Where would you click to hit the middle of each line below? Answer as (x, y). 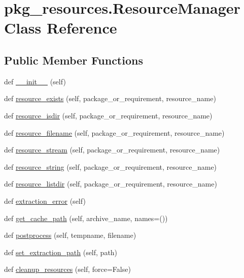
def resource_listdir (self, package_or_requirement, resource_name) (111, 184)
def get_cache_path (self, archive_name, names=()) (86, 218)
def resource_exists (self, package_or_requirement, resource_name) (110, 98)
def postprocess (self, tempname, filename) (70, 235)
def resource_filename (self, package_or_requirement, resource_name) (114, 132)
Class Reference (61, 28)
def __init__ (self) (35, 81)
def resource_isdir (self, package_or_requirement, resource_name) (108, 115)
